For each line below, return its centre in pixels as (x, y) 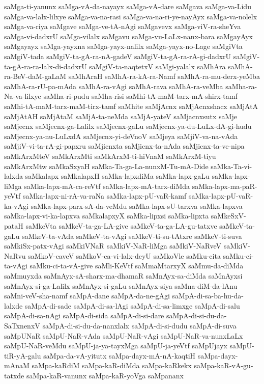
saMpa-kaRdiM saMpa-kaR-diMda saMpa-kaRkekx (112, 365)
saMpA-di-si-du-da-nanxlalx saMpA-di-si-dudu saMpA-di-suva (139, 325)
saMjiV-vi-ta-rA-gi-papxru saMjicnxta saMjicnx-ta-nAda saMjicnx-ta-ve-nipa (124, 146)
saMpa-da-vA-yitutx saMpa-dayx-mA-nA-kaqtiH (120, 355)
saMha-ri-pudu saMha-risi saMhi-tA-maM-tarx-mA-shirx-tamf (140, 96)
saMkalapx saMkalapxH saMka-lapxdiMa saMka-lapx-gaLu (117, 176)
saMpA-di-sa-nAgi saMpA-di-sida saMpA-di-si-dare (84, 316)
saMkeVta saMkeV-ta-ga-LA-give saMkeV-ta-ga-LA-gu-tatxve (121, 226)
